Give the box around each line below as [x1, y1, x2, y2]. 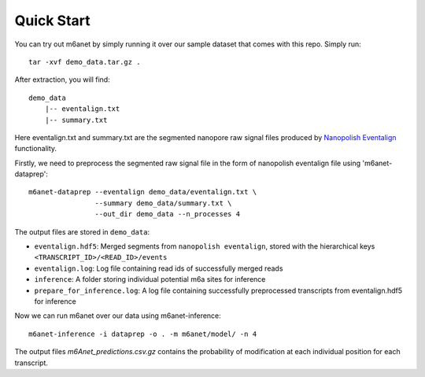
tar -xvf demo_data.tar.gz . [28, 57, 141, 66]
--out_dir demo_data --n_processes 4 [94, 209, 240, 219]
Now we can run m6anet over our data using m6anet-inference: [14, 311, 222, 320]
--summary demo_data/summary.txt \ [94, 198, 232, 208]
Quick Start [14, 12, 91, 29]
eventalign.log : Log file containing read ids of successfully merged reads [34, 264, 283, 273]
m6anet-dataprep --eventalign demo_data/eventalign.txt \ [28, 187, 257, 197]
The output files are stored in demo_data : [14, 227, 150, 236]
